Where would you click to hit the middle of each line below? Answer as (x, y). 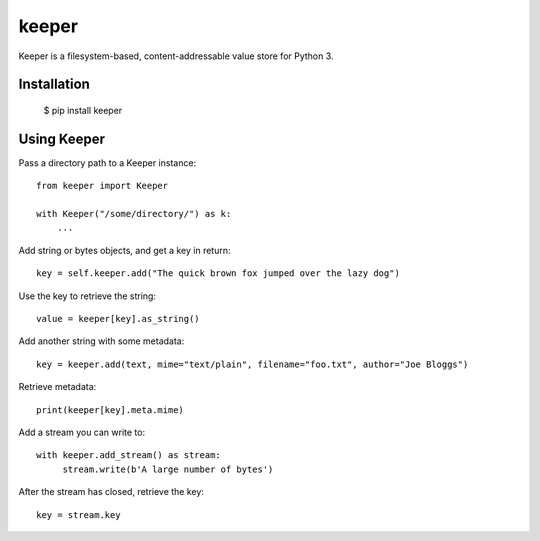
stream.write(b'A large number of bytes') (168, 469)
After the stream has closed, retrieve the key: (111, 492)
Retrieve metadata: (57, 387)
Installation (54, 84)
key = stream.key (78, 514)
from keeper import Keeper (102, 186)
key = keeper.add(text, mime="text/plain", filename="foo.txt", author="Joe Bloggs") (252, 364)
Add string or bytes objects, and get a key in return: (124, 250)
